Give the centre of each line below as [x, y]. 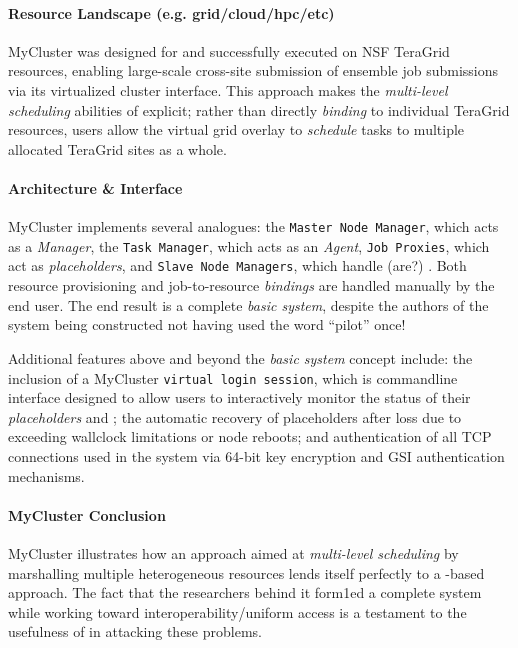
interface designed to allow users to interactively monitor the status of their [239, 397]
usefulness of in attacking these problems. [135, 631]
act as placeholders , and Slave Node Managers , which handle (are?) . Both [237, 265]
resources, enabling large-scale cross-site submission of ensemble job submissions [253, 70]
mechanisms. [46, 475]
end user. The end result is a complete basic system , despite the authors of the [248, 304]
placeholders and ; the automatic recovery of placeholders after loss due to [235, 416]
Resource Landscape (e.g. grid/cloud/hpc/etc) [171, 12]
